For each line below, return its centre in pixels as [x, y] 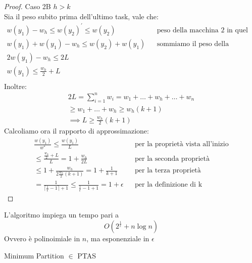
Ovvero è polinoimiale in [42, 238]
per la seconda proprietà [172, 159]
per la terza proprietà [168, 171]
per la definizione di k [169, 185]
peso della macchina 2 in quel [202, 30]
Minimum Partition [34, 255]
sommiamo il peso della [193, 44]
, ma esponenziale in [118, 238]
